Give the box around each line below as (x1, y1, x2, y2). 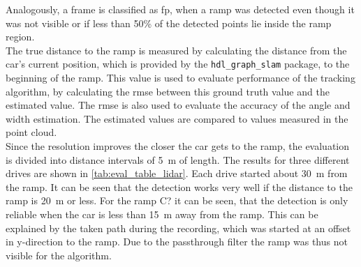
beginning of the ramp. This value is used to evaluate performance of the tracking (6, 70, 355, 85)
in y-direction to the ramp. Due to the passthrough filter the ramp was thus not (6, 234, 348, 249)
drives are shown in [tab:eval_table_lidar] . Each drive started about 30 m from (6, 166, 348, 181)
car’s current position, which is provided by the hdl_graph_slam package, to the (6, 56, 350, 71)
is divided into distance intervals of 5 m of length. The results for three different (6, 152, 350, 167)
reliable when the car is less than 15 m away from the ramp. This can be (6, 206, 318, 221)
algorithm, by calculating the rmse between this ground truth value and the (6, 84, 330, 98)
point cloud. (6, 125, 57, 139)
